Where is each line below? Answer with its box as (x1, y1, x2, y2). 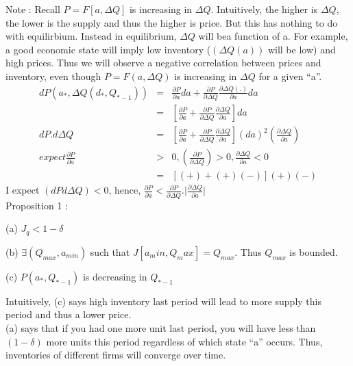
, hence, (108, 183, 141, 197)
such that (90, 244, 130, 259)
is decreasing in (82, 269, 147, 283)
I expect (5, 183, 40, 197)
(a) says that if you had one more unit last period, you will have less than (5, 320, 316, 335)
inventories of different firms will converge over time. (5, 348, 226, 362)
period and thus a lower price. (5, 307, 132, 322)
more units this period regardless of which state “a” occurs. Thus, (46, 334, 323, 348)
